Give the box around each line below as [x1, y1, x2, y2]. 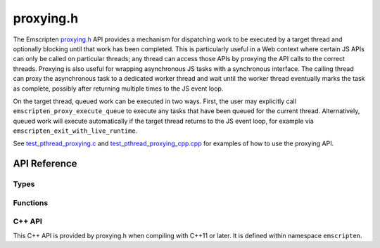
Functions [13, 197, 49, 207]
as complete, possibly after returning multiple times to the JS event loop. [13, 84, 224, 93]
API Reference [13, 158, 77, 170]
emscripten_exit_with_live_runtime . [13, 126, 138, 135]
